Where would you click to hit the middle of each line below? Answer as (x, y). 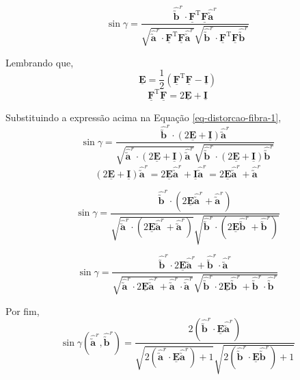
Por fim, (23, 311)
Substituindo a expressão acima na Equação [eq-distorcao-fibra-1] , (144, 117)
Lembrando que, (40, 62)
